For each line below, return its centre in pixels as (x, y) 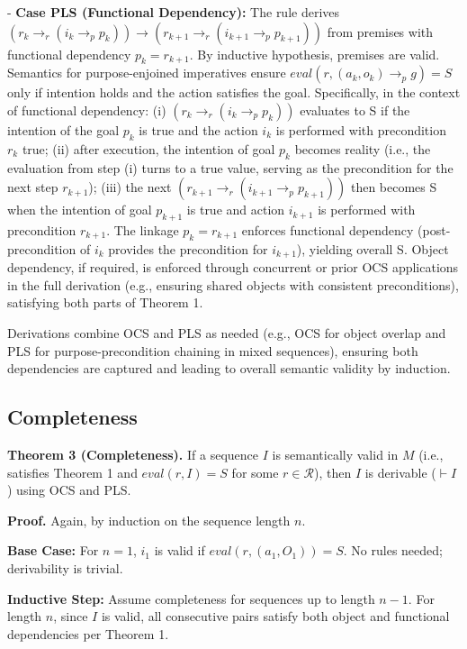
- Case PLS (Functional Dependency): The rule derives (174, 12)
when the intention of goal (80, 210)
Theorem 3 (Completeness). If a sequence (133, 454)
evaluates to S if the (355, 110)
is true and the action (198, 129)
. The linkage (143, 229)
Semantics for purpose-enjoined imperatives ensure (147, 73)
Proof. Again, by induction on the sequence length (149, 520)
